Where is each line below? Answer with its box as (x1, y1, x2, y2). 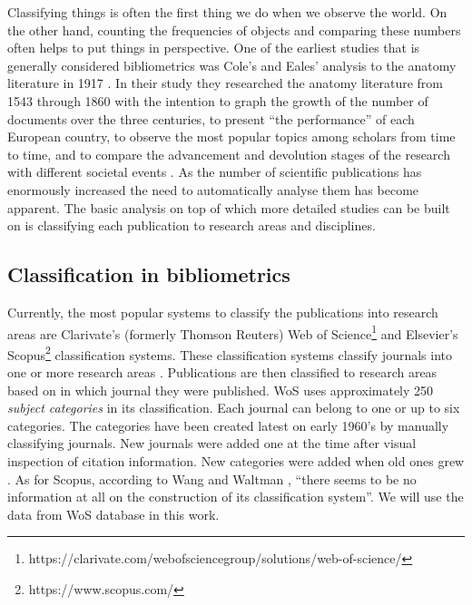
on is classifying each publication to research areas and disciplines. (7, 216, 376, 235)
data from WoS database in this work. (7, 504, 220, 523)
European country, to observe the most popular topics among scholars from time (7, 127, 456, 146)
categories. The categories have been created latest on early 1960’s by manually (7, 415, 449, 434)
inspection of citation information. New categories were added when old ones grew (7, 451, 465, 470)
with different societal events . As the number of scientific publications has (7, 162, 422, 181)
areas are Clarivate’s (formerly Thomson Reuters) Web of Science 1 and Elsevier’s (7, 321, 458, 343)
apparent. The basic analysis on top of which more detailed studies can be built (7, 198, 450, 217)
